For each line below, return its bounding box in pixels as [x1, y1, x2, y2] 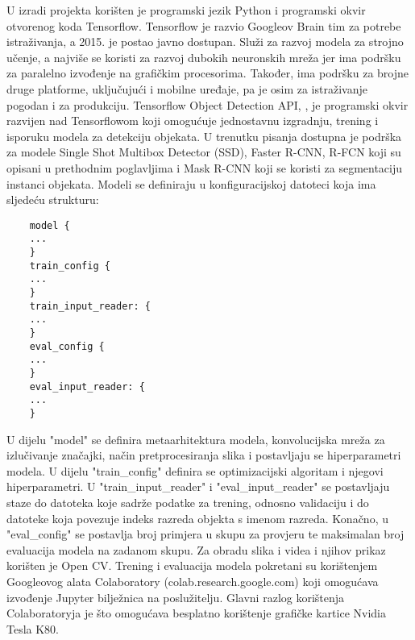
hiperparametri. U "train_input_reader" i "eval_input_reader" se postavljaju [6, 478, 390, 495]
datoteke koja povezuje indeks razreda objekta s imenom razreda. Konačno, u [6, 509, 388, 526]
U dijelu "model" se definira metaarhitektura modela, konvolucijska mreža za [6, 430, 385, 447]
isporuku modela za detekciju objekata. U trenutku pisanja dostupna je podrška [6, 127, 402, 144]
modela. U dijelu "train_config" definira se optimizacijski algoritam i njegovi [6, 462, 384, 479]
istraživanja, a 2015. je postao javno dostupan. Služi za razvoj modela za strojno [6, 33, 404, 50]
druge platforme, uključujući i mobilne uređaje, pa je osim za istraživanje [6, 80, 367, 97]
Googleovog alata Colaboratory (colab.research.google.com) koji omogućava [6, 572, 379, 589]
